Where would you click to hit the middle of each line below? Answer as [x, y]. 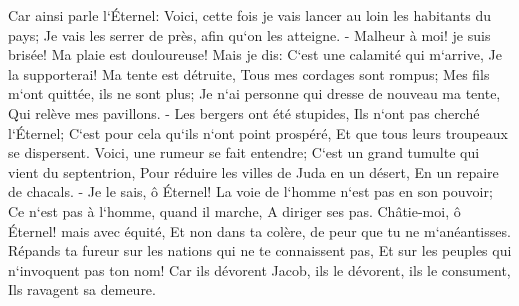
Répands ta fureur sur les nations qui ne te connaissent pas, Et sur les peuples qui [260, 250]
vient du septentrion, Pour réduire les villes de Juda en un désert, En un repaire [253, 171]
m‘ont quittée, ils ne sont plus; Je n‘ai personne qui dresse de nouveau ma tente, [254, 93]
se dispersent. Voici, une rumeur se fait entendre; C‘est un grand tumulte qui [244, 152]
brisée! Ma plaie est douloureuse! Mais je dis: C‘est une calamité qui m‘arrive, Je [255, 54]
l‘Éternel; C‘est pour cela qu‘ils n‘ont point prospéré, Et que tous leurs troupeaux [258, 132]
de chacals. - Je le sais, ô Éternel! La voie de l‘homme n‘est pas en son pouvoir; [250, 191]
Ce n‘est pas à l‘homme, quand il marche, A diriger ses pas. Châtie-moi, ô [234, 210]
